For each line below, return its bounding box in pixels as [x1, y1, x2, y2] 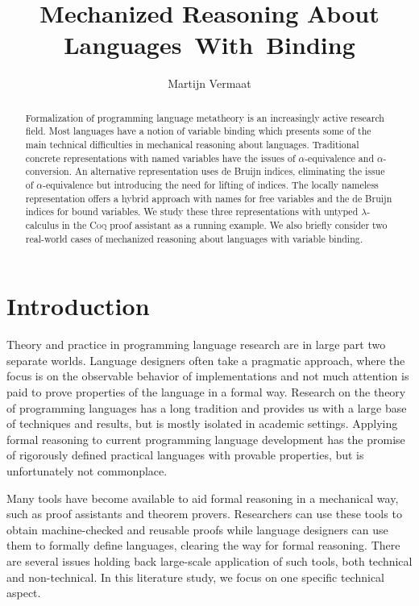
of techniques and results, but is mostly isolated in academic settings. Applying [6, 415, 398, 432]
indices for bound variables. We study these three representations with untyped [25, 205, 359, 218]
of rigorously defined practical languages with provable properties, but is [6, 446, 364, 463]
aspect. [6, 584, 41, 601]
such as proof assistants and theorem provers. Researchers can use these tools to [6, 505, 402, 522]
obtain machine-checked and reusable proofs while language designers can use [6, 521, 388, 538]
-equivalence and [305, 151, 375, 164]
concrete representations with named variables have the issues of [25, 151, 296, 164]
